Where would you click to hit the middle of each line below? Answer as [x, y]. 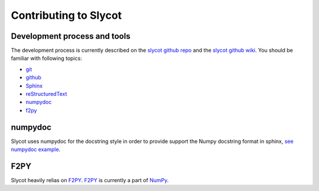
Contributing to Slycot [66, 15]
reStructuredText [46, 94]
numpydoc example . [36, 149]
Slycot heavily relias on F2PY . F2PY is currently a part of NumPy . [90, 180]
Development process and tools [71, 36]
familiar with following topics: [46, 58]
